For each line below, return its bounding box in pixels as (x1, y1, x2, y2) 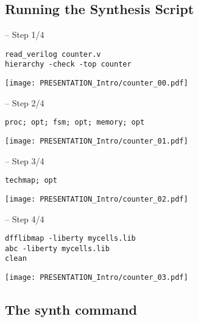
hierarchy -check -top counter (5, 60, 132, 69)
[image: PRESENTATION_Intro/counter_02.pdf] (5, 194, 188, 203)
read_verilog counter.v (5, 49, 101, 59)
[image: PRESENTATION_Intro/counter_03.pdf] (5, 273, 188, 282)
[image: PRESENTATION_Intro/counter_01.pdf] (5, 137, 188, 146)
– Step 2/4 (5, 96, 44, 109)
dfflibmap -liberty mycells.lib (5, 234, 136, 243)
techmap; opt (5, 176, 57, 185)
